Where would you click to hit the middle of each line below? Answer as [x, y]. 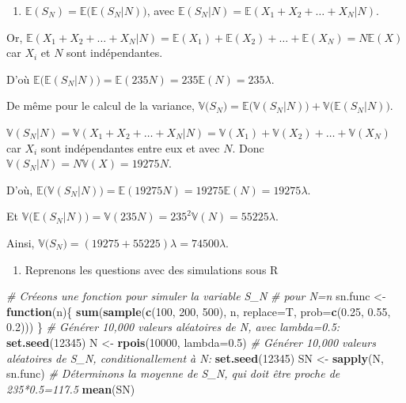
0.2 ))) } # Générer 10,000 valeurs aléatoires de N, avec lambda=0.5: [173, 327]
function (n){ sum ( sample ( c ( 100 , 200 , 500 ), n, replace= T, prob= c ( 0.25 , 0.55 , [199, 311]
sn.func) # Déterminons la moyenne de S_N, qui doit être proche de [173, 373]
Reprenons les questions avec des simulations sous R [152, 269]
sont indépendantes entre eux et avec [130, 147]
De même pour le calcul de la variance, [101, 105]
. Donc [248, 147]
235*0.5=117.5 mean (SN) [71, 388]
